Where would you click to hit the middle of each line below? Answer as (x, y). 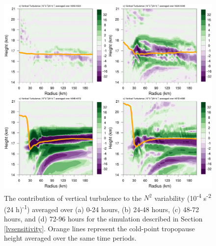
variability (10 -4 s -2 (183, 197)
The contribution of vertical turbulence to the (73, 198)
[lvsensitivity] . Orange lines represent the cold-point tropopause (99, 228)
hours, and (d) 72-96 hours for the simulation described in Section (103, 219)
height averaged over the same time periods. (70, 238)
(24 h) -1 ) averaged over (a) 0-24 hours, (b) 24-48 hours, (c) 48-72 (102, 208)
